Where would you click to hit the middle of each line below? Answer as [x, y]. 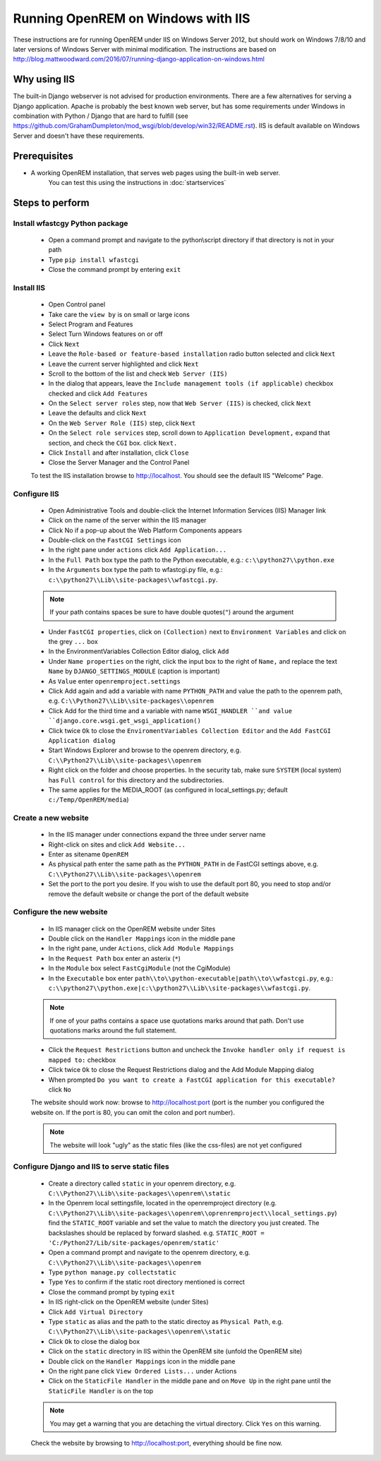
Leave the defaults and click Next [98, 413]
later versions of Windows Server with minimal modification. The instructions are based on [145, 49]
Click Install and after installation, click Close [119, 453]
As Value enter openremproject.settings [115, 681]
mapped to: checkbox [82, 1060]
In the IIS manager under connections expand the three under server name [157, 835]
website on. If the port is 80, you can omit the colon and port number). [133, 1112]
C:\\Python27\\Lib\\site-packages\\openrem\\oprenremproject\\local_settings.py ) [193, 1213]
